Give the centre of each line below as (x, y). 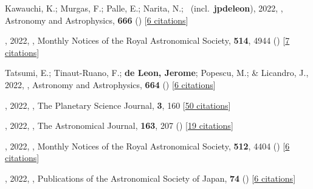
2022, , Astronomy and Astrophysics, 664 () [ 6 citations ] (110, 84)
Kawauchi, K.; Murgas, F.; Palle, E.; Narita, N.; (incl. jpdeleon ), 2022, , (144, 8)
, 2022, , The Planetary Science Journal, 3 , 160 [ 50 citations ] (118, 105)
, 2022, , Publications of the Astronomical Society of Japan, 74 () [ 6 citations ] (150, 178)
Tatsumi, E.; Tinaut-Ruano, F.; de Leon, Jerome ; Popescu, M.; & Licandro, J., (157, 73)
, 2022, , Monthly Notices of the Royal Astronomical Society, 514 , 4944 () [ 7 (147, 40)
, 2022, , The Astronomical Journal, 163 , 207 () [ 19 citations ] (119, 125)
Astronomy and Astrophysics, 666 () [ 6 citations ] (97, 20)
